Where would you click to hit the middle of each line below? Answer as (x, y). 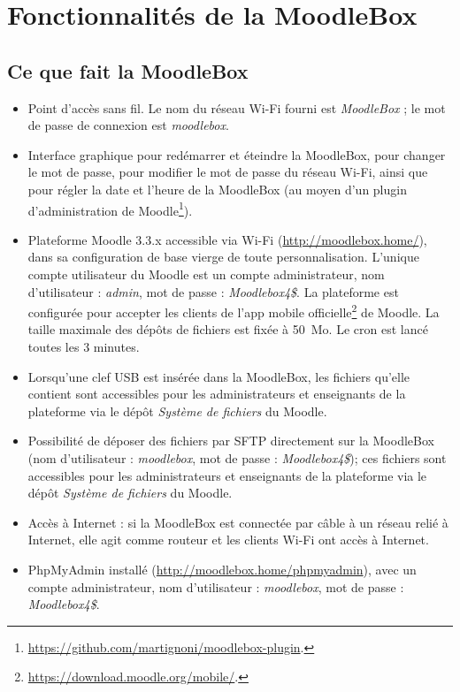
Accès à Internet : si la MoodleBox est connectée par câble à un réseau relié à (238, 522)
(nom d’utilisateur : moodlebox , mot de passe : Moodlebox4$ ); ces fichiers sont (237, 457)
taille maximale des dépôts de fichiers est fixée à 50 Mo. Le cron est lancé (228, 329)
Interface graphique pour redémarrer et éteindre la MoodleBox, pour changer (237, 154)
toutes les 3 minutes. (84, 347)
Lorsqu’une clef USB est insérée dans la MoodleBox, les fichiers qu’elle (219, 376)
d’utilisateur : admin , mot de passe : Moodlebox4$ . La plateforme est (213, 291)
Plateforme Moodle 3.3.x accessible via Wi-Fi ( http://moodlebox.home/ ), (227, 239)
